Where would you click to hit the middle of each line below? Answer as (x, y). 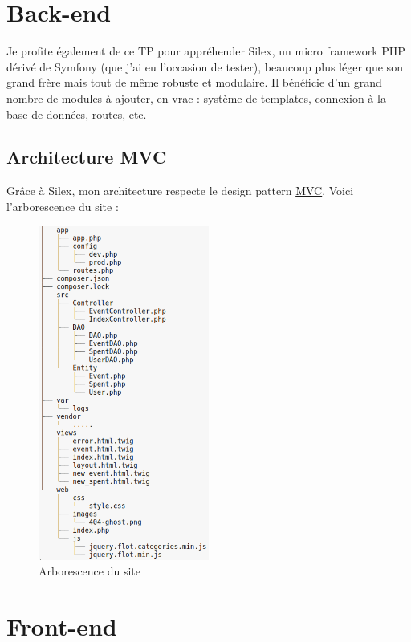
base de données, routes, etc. (77, 114)
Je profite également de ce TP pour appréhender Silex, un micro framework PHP (206, 51)
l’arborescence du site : (63, 206)
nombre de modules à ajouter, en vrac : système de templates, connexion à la (196, 98)
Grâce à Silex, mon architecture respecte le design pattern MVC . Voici (180, 191)
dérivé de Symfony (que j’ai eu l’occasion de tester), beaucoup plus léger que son (205, 66)
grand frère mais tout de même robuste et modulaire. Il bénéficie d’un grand (194, 82)
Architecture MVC (87, 157)
